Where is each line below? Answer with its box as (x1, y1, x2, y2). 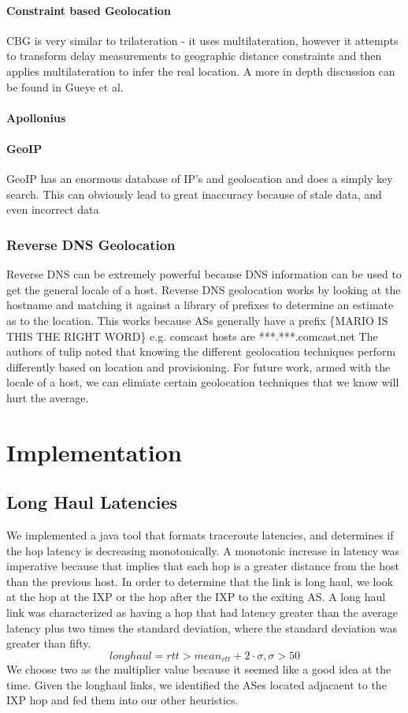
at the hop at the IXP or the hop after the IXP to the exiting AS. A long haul (6, 588, 386, 605)
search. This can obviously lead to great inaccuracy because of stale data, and (6, 185, 382, 202)
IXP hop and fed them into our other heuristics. (6, 692, 239, 708)
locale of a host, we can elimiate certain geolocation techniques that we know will (6, 374, 399, 390)
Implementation (6, 435, 182, 468)
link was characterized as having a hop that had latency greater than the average (6, 604, 398, 621)
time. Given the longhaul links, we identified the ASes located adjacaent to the (6, 676, 387, 692)
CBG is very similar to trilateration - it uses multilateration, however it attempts (6, 32, 399, 48)
